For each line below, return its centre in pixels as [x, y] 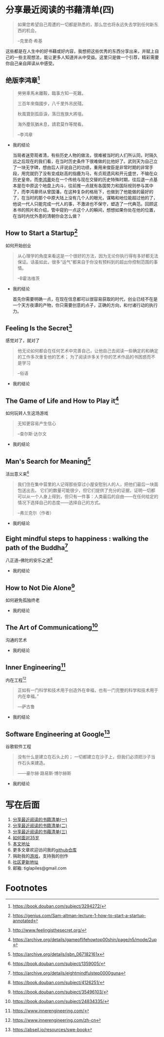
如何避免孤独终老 [23, 600]
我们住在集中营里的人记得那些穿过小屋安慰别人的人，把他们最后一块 [86, 484]
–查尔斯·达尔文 [32, 434]
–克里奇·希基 [30, 41]
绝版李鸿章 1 [23, 80]
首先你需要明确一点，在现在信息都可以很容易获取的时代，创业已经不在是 [85, 299]
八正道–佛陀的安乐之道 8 [29, 560]
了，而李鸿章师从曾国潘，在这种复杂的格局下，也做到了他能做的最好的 [83, 191]
